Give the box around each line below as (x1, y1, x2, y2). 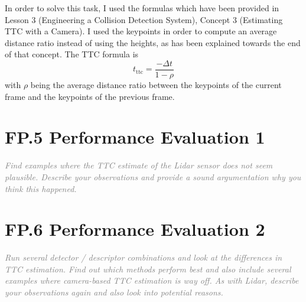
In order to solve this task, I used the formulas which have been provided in (5, 2, 279, 14)
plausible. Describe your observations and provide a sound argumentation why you (5, 170, 301, 183)
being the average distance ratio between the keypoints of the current (30, 79, 282, 91)
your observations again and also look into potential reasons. (5, 286, 223, 298)
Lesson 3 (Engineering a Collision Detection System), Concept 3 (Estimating (5, 13, 283, 25)
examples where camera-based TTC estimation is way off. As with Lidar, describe (5, 274, 299, 287)
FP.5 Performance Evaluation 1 (5, 125, 265, 149)
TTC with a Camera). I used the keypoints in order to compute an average (5, 25, 277, 37)
